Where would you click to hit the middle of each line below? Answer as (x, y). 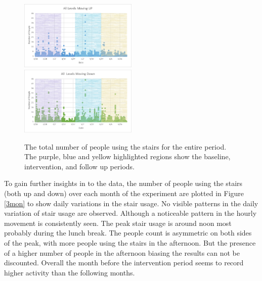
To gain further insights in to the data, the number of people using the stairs (123, 183)
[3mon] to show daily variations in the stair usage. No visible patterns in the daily (131, 203)
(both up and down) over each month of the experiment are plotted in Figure (124, 193)
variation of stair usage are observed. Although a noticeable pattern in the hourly (130, 213)
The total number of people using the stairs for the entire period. (125, 146)
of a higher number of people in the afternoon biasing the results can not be (122, 252)
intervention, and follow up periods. (79, 166)
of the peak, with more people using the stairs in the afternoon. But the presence (130, 243)
